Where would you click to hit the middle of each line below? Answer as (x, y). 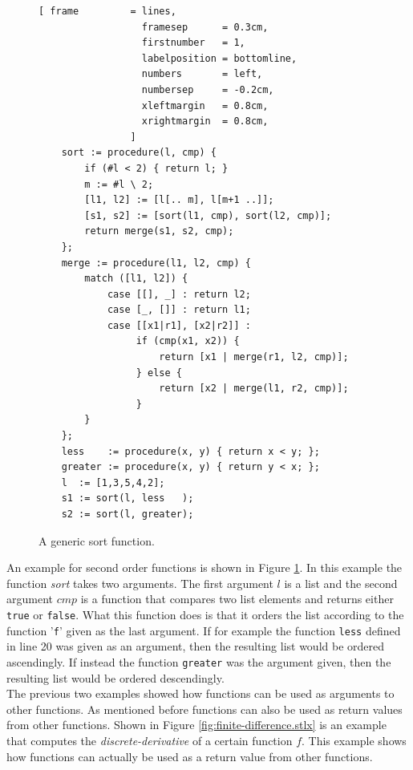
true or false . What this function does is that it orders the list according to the (205, 614)
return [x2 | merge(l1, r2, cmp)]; (254, 389)
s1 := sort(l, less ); (128, 498)
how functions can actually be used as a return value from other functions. (190, 756)
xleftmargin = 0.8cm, (205, 105)
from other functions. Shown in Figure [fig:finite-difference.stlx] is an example (196, 725)
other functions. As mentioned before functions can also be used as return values (204, 709)
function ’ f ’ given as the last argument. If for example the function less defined (204, 630)
